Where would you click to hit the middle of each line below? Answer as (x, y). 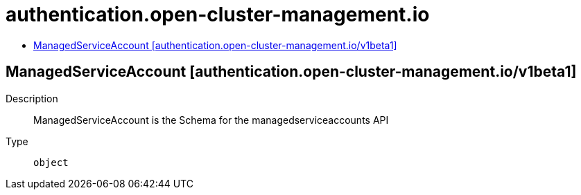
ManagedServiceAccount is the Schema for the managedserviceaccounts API (211, 120)
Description (32, 98)
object (51, 162)
